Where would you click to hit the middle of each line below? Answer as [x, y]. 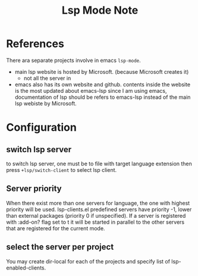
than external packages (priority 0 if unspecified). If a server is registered [96, 215]
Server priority [34, 189]
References [35, 44]
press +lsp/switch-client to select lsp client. [62, 170]
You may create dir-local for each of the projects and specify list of [88, 261]
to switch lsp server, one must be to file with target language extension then [99, 164]
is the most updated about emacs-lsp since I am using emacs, [91, 90]
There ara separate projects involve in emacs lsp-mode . [73, 60]
